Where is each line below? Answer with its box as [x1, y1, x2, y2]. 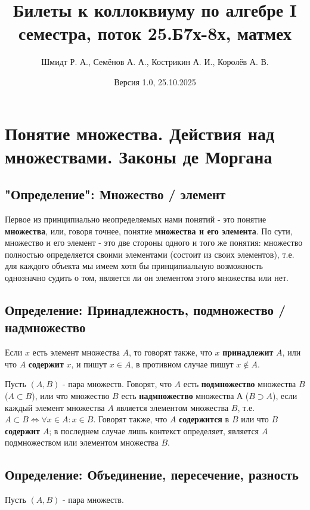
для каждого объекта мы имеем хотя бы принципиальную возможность [5, 259, 263, 272]
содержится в [178, 413, 230, 425]
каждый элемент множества [5, 401, 105, 413]
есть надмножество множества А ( [121, 390, 249, 402]
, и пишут [71, 357, 107, 370]
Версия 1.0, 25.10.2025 [114, 75, 196, 88]
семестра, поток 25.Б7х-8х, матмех [18, 21, 292, 45]
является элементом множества [116, 401, 229, 413]
